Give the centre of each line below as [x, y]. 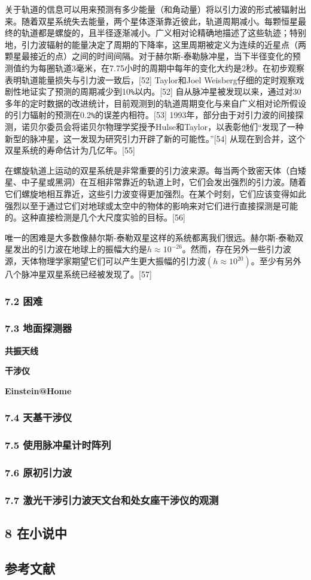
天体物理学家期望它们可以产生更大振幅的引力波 [113, 261]
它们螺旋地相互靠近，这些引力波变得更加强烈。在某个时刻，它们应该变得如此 [155, 194]
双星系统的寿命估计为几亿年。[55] [70, 150]
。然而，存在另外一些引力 [232, 249]
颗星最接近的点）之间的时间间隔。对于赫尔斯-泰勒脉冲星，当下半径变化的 [149, 56]
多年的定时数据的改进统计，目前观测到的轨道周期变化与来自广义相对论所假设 [155, 103]
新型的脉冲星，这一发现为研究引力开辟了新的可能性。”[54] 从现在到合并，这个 [155, 138]
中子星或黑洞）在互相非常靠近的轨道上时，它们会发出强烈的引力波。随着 [164, 182]
